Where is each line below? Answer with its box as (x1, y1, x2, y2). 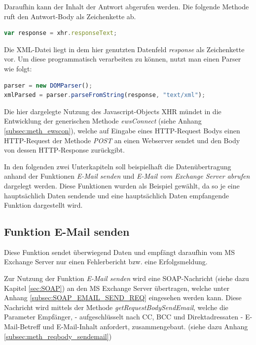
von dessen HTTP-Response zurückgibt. (4, 145, 125, 155)
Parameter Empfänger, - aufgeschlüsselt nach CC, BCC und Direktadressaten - (4, 312, 243, 322)
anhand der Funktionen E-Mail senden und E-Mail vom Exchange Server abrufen (4, 171, 250, 181)
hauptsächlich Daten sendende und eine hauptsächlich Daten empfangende (4, 190, 229, 200)
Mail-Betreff (4, 321, 40, 332)
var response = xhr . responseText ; (4, 30, 117, 37)
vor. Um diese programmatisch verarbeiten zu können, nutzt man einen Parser (4, 54, 241, 64)
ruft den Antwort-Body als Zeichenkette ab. (4, 11, 136, 21)
